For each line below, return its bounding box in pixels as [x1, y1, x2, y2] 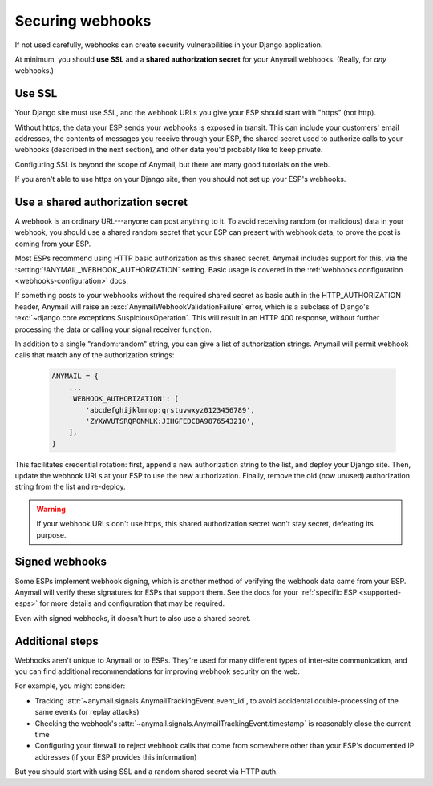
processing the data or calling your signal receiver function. [14, 324, 212, 334]
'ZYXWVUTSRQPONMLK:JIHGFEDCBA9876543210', [85, 417, 256, 425]
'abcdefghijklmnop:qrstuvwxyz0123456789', [85, 405, 256, 414]
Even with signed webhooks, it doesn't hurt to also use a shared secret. [14, 613, 252, 623]
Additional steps [14, 634, 99, 648]
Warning [36, 504, 66, 514]
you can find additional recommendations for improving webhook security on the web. [14, 667, 301, 676]
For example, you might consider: [14, 681, 126, 691]
